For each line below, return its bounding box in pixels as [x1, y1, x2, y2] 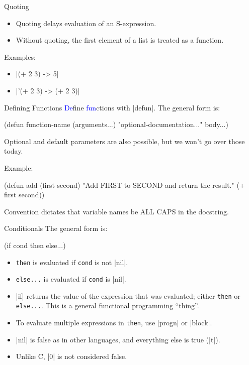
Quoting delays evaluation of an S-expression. [16, 18, 156, 28]
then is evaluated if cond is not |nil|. [16, 257, 128, 267]
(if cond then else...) [4, 239, 66, 250]
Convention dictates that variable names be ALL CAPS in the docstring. [4, 206, 229, 216]
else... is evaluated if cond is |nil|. [16, 274, 126, 284]
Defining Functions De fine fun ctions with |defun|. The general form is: [4, 102, 220, 112]
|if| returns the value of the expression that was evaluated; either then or [16, 290, 240, 301]
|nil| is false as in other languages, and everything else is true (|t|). [16, 334, 220, 344]
